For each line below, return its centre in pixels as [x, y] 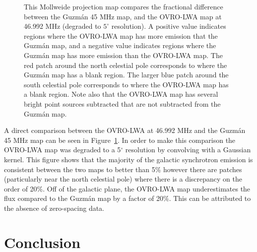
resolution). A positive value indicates [169, 26]
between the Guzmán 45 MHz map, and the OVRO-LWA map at [123, 16]
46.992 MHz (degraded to [63, 26]
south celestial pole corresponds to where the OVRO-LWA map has [126, 84]
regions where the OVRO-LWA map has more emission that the [121, 35]
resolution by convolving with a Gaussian [188, 150]
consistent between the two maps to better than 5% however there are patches [123, 169]
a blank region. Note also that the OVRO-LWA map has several [121, 94]
